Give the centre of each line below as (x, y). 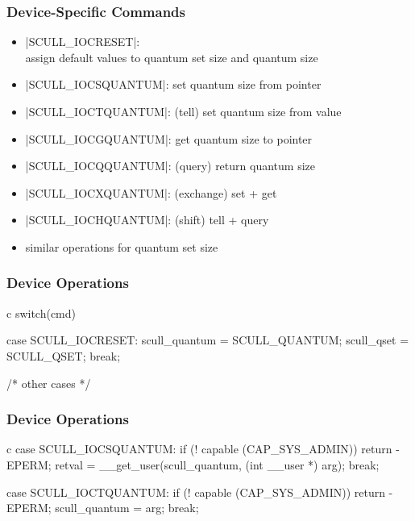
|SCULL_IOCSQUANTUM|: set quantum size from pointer (173, 84)
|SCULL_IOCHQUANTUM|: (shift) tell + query (147, 220)
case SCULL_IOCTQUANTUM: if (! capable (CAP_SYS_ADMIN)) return (196, 492)
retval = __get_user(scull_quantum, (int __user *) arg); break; (217, 464)
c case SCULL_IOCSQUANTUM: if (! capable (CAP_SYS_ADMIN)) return (199, 449)
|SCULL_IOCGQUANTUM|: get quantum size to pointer (169, 138)
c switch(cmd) (41, 313)
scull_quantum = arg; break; (127, 508)
